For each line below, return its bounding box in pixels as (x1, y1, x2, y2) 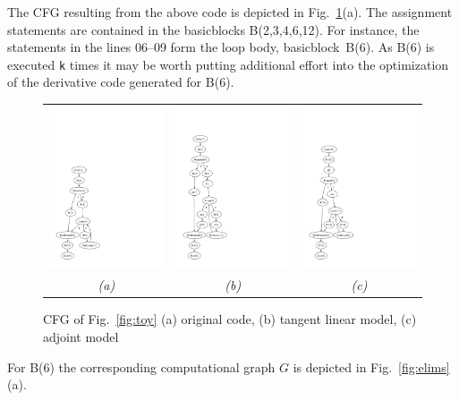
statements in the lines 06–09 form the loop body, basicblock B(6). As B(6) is (7, 38, 435, 56)
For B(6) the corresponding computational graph (7, 357, 276, 376)
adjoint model (43, 328, 119, 346)
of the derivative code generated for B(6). (7, 72, 234, 91)
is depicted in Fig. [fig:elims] (293, 357, 450, 376)
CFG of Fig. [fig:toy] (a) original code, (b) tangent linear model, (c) (43, 310, 417, 328)
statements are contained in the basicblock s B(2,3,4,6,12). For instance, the (7, 20, 420, 38)
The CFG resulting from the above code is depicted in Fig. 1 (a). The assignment (7, 3, 453, 21)
